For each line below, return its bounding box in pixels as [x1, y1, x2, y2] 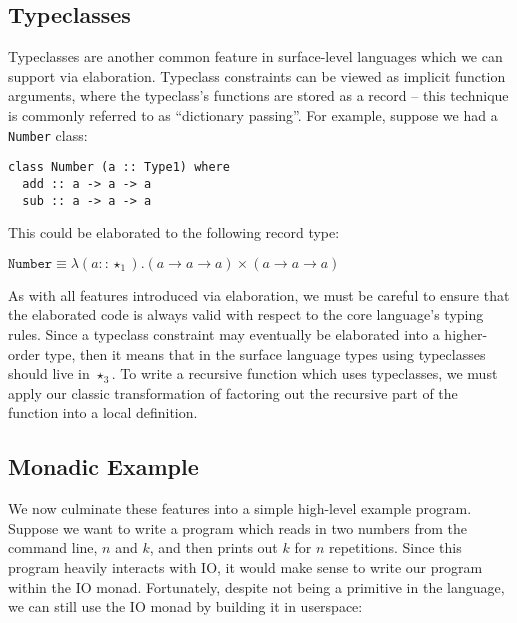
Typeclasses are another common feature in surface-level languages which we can [8, 46, 503, 67]
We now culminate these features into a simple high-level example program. [8, 498, 472, 519]
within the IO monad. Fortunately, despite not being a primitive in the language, [8, 576, 505, 597]
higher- [444, 323, 488, 344]
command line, [8, 537, 98, 558]
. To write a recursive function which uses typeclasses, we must [111, 363, 498, 384]
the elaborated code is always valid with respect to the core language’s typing [8, 304, 484, 325]
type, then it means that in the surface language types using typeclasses [44, 343, 486, 364]
